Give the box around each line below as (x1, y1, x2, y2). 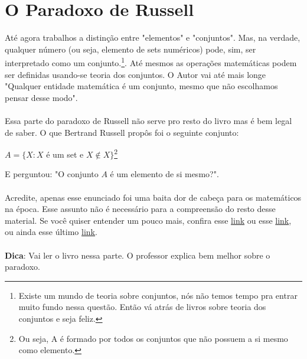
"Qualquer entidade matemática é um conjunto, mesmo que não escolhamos (5, 80, 278, 92)
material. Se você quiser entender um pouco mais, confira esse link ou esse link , (5, 214, 292, 226)
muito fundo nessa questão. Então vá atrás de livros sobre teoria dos (18, 301, 266, 313)
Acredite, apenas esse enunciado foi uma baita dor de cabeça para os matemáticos (5, 191, 302, 203)
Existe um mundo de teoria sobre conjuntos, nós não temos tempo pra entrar (18, 289, 298, 301)
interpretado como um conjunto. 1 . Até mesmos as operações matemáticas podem (5, 55, 297, 68)
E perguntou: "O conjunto (5, 168, 99, 180)
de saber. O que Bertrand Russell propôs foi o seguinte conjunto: (5, 126, 239, 138)
